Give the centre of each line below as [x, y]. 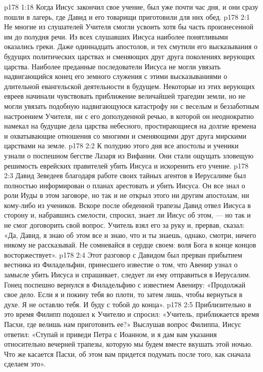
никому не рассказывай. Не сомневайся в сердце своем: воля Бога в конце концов [130, 245]
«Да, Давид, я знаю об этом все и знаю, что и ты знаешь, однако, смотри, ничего [130, 235]
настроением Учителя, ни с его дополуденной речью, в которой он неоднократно [129, 116]
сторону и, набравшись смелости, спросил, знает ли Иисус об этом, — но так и [127, 215]
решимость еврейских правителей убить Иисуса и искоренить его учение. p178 [126, 165]
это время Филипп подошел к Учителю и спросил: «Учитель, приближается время [132, 314]
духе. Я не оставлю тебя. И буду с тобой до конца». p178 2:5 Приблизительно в [128, 304]
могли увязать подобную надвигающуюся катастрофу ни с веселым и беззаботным [131, 106]
